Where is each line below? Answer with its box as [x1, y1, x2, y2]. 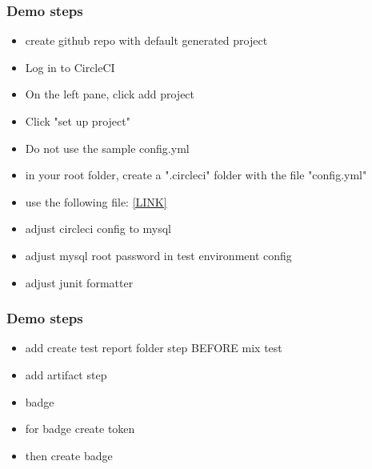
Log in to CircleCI [25, 58, 115, 75]
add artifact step [25, 366, 107, 383]
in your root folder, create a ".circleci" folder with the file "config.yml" [25, 166, 367, 183]
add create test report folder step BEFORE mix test [25, 339, 282, 356]
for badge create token [25, 420, 135, 437]
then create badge [25, 447, 113, 463]
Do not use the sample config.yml [25, 139, 190, 156]
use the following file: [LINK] [25, 193, 167, 210]
